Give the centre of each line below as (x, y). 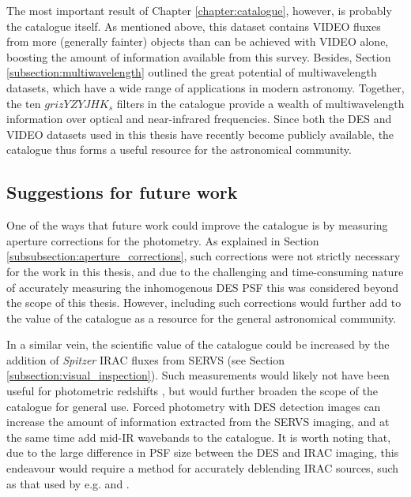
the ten (24, 103)
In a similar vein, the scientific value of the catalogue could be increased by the (198, 344)
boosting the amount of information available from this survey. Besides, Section (199, 56)
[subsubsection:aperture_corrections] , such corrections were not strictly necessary (204, 256)
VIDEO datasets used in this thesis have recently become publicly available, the (200, 134)
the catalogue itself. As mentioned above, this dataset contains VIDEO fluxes (194, 26)
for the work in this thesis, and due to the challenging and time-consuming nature (205, 271)
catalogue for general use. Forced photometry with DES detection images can (194, 406)
